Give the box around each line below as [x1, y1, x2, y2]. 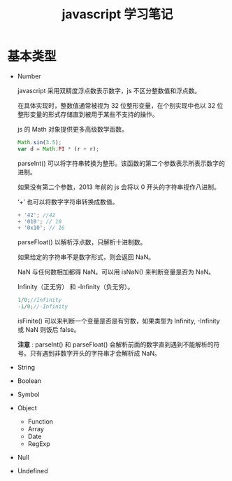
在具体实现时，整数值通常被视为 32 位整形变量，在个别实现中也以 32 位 [17, 101, 224, 109]
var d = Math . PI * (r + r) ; [17, 145, 100, 153]
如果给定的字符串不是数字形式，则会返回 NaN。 [17, 253, 155, 261]
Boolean [17, 377, 42, 385]
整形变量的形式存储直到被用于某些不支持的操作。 [17, 110, 159, 118]
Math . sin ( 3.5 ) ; [17, 139, 62, 146]
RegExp [27, 440, 50, 448]
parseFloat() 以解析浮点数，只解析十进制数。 [17, 238, 147, 246]
